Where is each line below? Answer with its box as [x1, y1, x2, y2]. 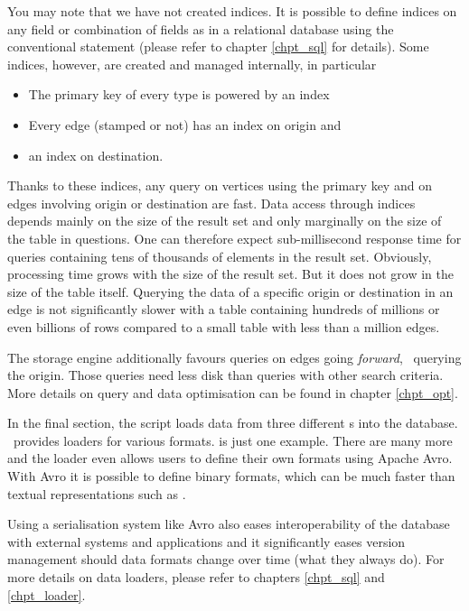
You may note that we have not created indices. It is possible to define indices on [7, 2, 457, 20]
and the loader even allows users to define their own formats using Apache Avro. [7, 449, 453, 468]
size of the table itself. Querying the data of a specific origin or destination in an [7, 282, 454, 301]
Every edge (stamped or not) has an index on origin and [28, 115, 342, 134]
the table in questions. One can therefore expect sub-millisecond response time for [7, 228, 462, 247]
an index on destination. [28, 145, 164, 164]
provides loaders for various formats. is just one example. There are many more [13, 430, 453, 449]
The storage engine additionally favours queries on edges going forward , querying [7, 347, 462, 366]
